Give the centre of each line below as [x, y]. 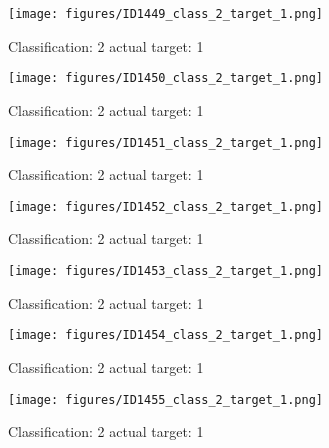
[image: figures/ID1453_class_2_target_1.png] [165, 271]
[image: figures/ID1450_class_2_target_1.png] [165, 78]
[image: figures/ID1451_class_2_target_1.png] [165, 142]
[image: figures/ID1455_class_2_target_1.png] [165, 399]
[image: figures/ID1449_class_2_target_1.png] [165, 14]
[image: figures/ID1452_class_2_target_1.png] [165, 206]
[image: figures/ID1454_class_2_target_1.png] [165, 335]
